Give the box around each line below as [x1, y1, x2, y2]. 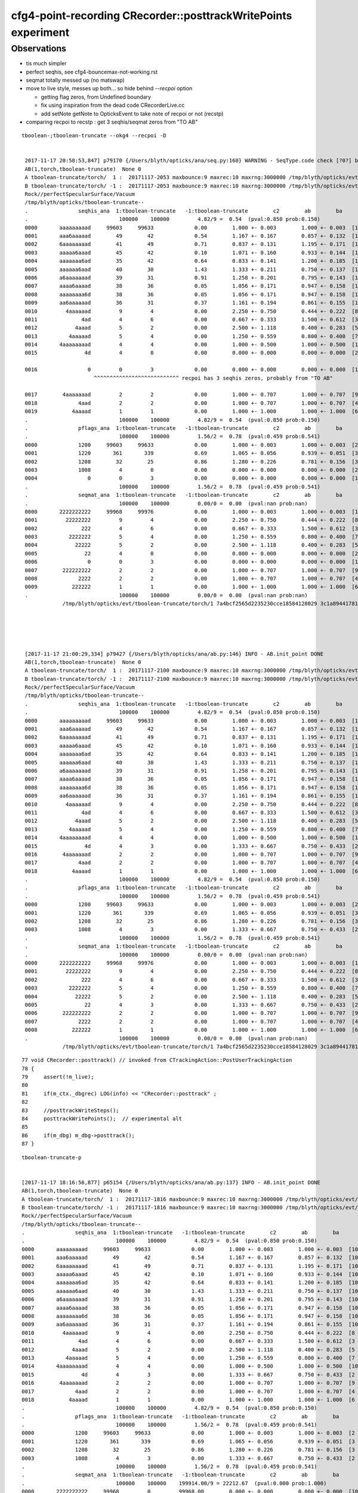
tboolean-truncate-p [21, 1154, 82, 1161]
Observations [11, 43, 67, 54]
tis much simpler [26, 60, 67, 67]
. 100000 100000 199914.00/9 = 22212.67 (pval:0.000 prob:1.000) [21, 1480, 327, 1486]
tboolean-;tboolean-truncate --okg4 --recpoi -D [21, 132, 166, 139]
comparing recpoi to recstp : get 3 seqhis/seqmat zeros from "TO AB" [26, 118, 198, 125]
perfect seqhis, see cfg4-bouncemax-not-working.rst [26, 68, 158, 75]
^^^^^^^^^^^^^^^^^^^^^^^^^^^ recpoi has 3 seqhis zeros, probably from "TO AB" [93, 374, 334, 382]
